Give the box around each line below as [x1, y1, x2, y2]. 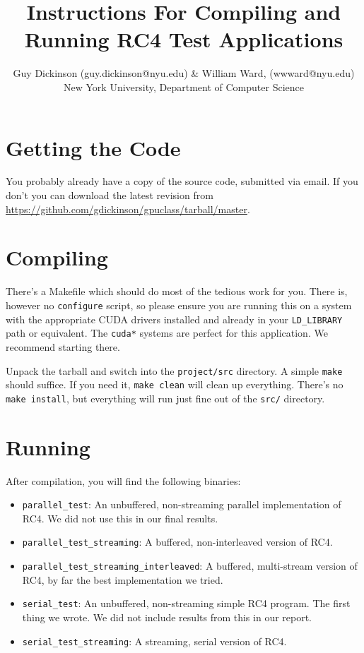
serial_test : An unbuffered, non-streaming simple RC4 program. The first [22, 596, 351, 611]
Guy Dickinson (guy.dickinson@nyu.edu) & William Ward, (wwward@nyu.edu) [13, 66, 355, 80]
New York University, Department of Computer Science [64, 79, 304, 94]
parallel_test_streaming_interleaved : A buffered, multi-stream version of [22, 558, 358, 573]
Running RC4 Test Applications [24, 25, 344, 54]
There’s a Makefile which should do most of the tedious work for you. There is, [6, 284, 348, 299]
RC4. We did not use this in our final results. [22, 510, 218, 525]
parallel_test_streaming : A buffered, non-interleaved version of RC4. [22, 534, 333, 549]
